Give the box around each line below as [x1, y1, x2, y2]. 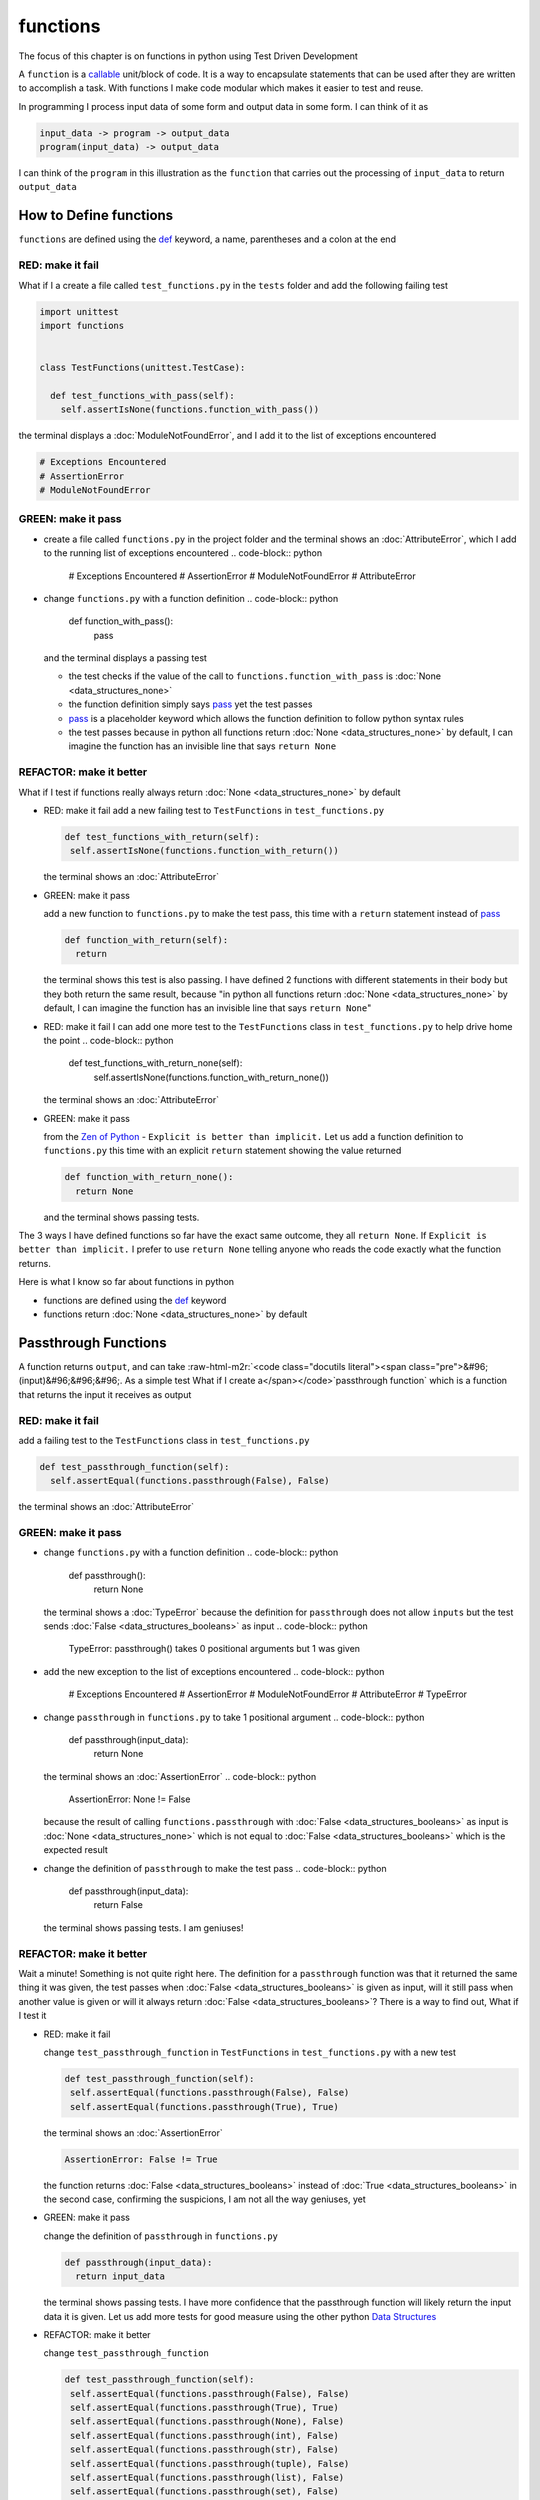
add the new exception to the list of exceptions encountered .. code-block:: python [43, 1665, 385, 1677]
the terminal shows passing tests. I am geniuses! [43, 1921, 244, 1934]
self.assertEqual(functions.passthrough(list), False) [70, 2472, 345, 2484]
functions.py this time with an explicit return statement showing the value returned [43, 1145, 402, 1157]
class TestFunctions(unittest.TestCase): [39, 362, 246, 374]
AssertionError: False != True [64, 2153, 219, 2165]
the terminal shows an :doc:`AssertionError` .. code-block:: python [43, 1770, 317, 1782]
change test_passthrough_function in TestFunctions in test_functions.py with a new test [43, 2046, 457, 2058]
